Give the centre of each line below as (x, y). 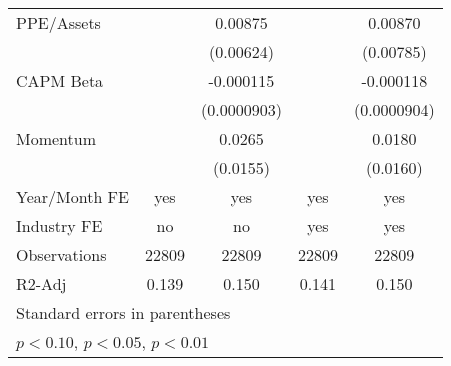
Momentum (56, 138)
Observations (61, 254)
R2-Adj (41, 283)
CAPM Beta (60, 80)
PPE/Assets (58, 22)
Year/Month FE (72, 196)
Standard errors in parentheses (123, 312)
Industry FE (59, 225)
